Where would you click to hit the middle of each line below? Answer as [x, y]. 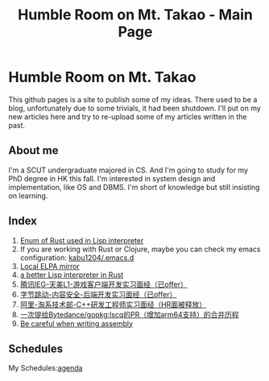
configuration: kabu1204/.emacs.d [77, 257]
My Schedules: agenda [46, 368]
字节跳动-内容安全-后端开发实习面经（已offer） [98, 294]
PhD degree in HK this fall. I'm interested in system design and [112, 178]
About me [33, 151]
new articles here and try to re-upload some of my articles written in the [128, 116]
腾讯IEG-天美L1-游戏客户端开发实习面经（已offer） [103, 284]
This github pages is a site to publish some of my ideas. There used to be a [133, 99]
